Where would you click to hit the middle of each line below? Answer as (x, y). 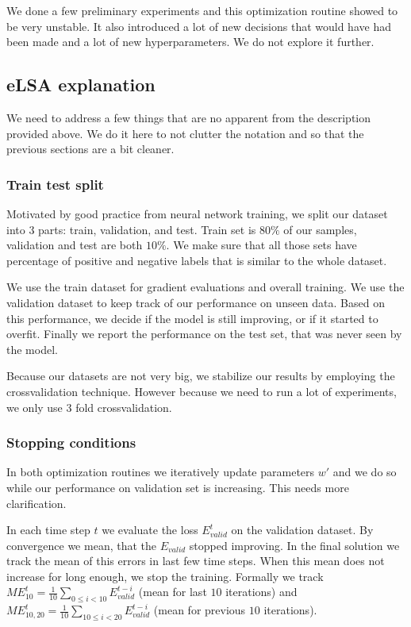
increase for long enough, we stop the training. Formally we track (165, 576)
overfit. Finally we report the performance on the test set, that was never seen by (204, 334)
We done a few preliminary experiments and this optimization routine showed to (202, 10)
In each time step (48, 530)
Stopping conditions (71, 442)
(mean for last (173, 592)
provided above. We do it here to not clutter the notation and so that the (185, 133)
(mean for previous (200, 610)
